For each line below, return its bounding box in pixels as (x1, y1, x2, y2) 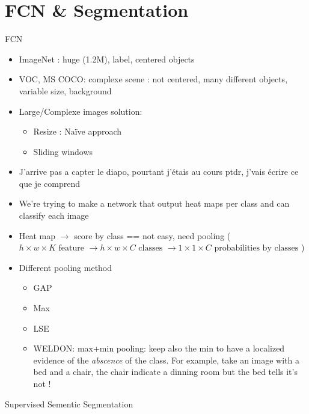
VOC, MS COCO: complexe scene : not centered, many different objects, (19, 73, 288, 85)
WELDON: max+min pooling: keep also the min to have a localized (33, 342, 285, 355)
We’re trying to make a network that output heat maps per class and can (19, 197, 290, 210)
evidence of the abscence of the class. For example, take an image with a (33, 353, 299, 366)
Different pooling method (19, 261, 112, 273)
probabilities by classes (214, 244, 299, 253)
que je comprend (19, 177, 80, 189)
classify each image (19, 209, 89, 222)
